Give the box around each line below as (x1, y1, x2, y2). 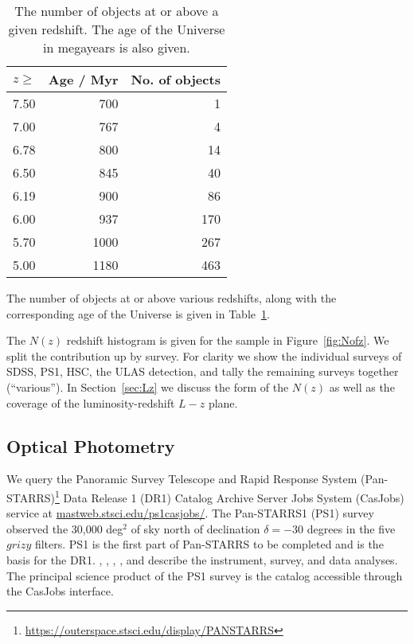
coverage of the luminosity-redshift (6, 394, 175, 411)
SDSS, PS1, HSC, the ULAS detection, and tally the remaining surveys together (6, 363, 399, 380)
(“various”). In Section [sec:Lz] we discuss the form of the (6, 378, 289, 395)
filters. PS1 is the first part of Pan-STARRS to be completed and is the (34, 536, 384, 552)
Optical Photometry (6, 433, 175, 458)
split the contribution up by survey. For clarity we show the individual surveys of (6, 347, 402, 364)
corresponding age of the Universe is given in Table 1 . (6, 305, 270, 322)
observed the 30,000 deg (6, 520, 123, 537)
